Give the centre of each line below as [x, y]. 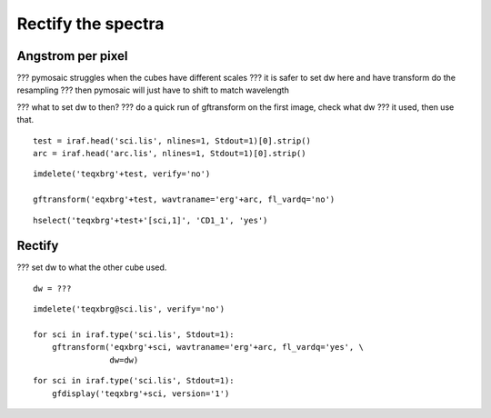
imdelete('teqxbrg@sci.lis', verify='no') [129, 309]
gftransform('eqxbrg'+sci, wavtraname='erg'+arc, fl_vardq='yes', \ [207, 347]
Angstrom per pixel [72, 56]
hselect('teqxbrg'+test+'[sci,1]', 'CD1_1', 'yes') [150, 220]
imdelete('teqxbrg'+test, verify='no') [122, 174]
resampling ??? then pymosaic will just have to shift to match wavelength [153, 90]
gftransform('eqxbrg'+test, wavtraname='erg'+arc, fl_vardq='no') [184, 199]
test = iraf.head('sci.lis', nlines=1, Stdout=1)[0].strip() [172, 140]
